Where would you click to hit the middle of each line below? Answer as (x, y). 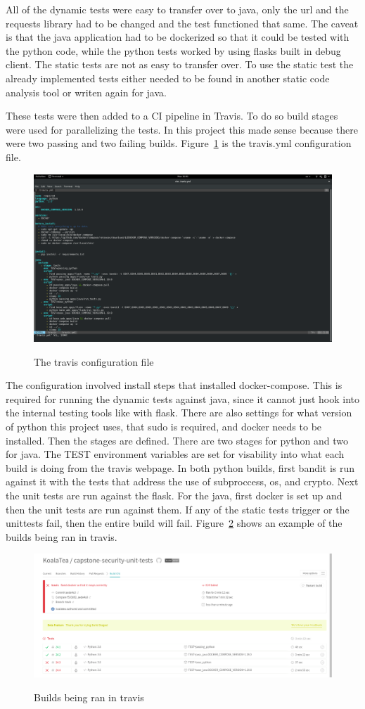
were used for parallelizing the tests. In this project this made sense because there (182, 129)
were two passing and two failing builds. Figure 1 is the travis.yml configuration (179, 143)
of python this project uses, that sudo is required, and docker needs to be (164, 426)
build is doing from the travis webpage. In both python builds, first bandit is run (180, 467)
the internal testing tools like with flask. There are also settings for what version (179, 413)
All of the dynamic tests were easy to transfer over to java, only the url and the (177, 9)
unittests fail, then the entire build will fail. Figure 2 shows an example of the (174, 523)
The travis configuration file (94, 361)
